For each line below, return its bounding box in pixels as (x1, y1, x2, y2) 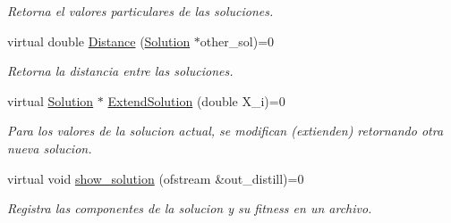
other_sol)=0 (200, 31, 275, 50)
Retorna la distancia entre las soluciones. (7, 62, 234, 80)
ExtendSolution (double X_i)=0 (107, 91, 285, 110)
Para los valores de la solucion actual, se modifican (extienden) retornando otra (7, 121, 444, 140)
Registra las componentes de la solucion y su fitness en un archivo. (7, 199, 372, 218)
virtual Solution (7, 91, 94, 110)
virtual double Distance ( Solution (7, 31, 191, 50)
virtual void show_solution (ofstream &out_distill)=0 (7, 169, 304, 187)
